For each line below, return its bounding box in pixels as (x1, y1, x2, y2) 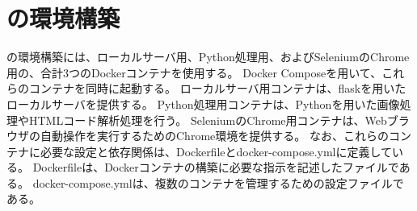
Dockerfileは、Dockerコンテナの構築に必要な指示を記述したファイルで (32, 159, 399, 176)
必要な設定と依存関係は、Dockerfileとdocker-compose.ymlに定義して (40, 143, 393, 159)
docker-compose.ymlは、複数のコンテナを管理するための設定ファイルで (32, 174, 404, 191)
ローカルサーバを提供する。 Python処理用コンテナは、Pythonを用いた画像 (6, 95, 400, 112)
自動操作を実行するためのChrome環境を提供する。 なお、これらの (40, 127, 389, 144)
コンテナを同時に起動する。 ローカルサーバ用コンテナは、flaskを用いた (28, 80, 406, 97)
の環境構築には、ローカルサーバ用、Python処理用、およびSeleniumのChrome (6, 48, 410, 65)
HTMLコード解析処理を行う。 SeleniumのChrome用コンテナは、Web (28, 111, 387, 128)
